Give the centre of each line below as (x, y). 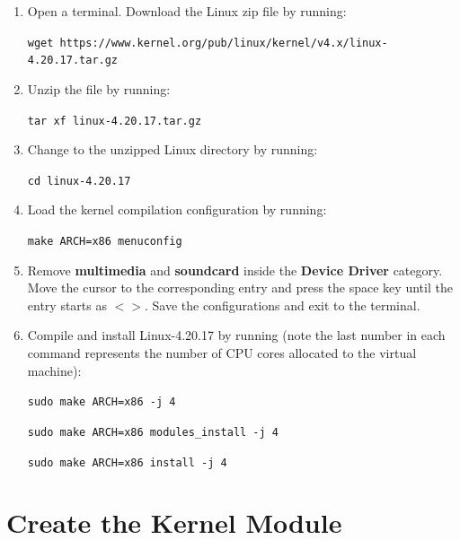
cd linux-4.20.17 (79, 181)
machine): (54, 370)
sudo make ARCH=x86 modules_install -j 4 (153, 432)
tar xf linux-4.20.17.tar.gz (115, 121)
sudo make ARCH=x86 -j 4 (102, 402)
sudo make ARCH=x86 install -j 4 (127, 462)
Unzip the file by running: (99, 88)
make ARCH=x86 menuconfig (105, 241)
